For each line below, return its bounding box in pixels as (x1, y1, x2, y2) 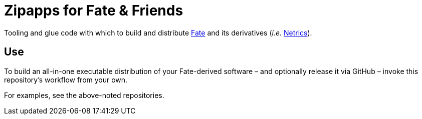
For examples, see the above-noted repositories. (4, 90, 164, 99)
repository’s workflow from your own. (4, 75, 128, 84)
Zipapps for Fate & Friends (4, 2, 183, 19)
